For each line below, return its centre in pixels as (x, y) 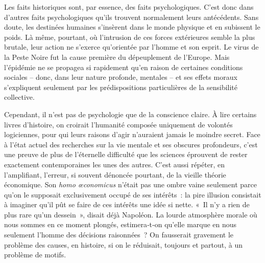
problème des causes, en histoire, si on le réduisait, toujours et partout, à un (124, 244)
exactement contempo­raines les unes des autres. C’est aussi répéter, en (114, 164)
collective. (19, 97)
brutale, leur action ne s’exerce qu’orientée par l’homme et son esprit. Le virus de (131, 47)
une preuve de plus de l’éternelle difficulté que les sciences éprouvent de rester (126, 154)
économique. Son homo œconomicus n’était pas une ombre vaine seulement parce (130, 184)
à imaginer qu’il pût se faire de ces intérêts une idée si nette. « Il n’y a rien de (127, 204)
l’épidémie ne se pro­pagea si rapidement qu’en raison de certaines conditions (124, 67)
